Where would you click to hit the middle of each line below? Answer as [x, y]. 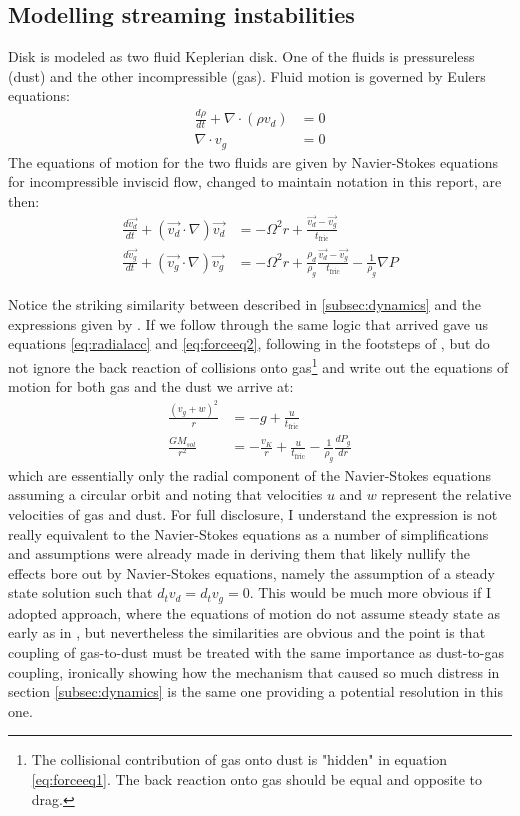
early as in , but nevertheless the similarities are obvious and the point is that [247, 632]
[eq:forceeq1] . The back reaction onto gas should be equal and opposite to [257, 779]
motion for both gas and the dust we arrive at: [151, 386]
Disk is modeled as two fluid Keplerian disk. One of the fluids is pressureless [241, 56]
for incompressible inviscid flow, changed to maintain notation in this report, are [255, 181]
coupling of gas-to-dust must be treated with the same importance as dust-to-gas [256, 652]
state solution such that [80, 592]
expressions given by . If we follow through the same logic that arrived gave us [248, 323]
